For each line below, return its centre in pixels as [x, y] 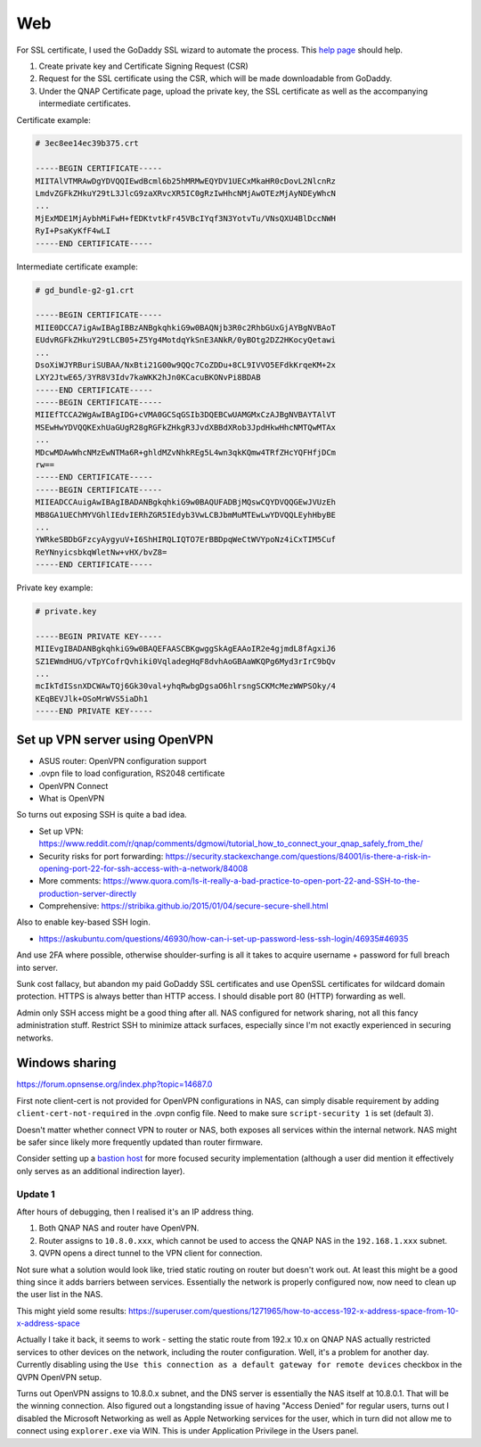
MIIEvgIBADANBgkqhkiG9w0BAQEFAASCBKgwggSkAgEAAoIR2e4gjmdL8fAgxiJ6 [186, 649]
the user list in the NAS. [60, 1295]
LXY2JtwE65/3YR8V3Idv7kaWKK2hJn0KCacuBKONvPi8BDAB [148, 378]
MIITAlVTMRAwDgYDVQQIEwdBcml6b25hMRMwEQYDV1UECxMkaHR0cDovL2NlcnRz [186, 181]
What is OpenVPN [72, 798]
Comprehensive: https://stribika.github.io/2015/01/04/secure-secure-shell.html [183, 906]
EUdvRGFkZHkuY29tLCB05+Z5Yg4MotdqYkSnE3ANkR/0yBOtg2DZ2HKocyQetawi [186, 340]
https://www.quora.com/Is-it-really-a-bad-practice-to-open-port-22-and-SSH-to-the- [261, 881]
